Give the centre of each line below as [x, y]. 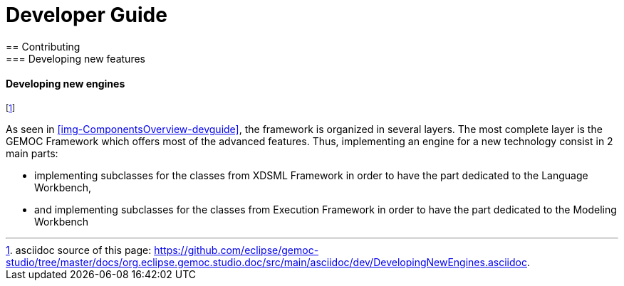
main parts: [32, 153]
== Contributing [43, 46]
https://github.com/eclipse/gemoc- [236, 250]
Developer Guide [87, 15]
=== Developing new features [76, 58]
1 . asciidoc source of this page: [79, 250]
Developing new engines [66, 84]
